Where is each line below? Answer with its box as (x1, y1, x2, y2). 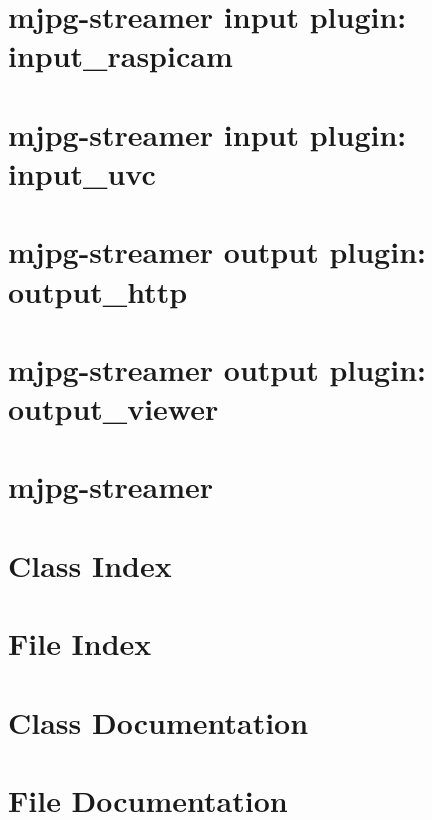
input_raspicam (8, 35, 233, 76)
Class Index (8, 544, 172, 585)
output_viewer (8, 388, 219, 429)
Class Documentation (8, 701, 309, 742)
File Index (8, 623, 152, 664)
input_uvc (8, 152, 156, 193)
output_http (8, 270, 188, 311)
